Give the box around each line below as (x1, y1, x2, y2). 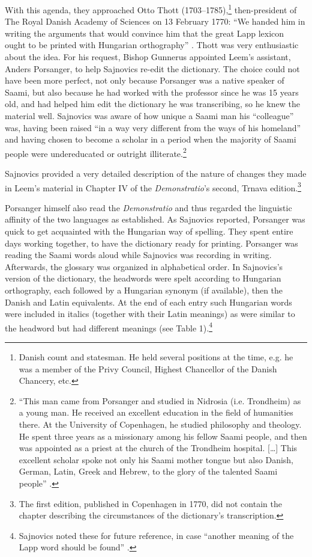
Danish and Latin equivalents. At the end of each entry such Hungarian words (5, 295, 292, 308)
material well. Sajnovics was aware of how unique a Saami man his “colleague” (5, 109, 294, 122)
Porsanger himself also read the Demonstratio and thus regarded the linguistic (5, 201, 292, 214)
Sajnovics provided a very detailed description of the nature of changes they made (5, 167, 307, 180)
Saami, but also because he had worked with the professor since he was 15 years (5, 85, 299, 98)
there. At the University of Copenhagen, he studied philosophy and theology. (19, 418, 302, 431)
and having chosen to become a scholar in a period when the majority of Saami (5, 133, 296, 146)
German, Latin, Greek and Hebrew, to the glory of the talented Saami (19, 465, 278, 478)
